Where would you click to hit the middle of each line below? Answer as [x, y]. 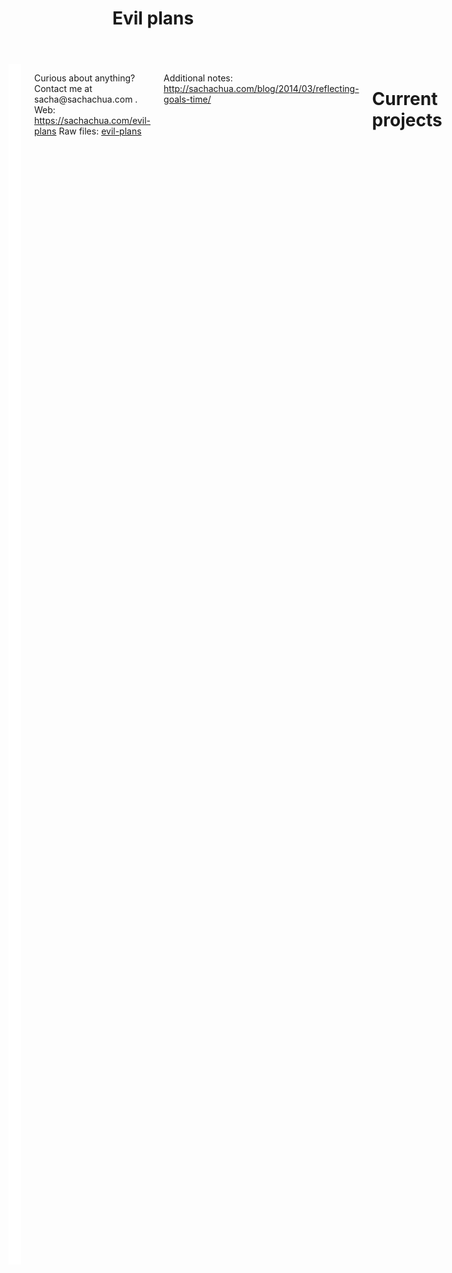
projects [407, 120]
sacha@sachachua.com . [86, 99]
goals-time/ [187, 99]
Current [404, 99]
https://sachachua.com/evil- [93, 121]
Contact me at [63, 89]
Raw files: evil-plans [100, 131]
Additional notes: [198, 78]
